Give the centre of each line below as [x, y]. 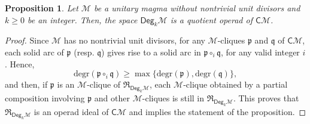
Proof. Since [27, 40]
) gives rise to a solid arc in [151, 52]
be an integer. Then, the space [82, 19]
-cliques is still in [173, 97]
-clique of [104, 84]
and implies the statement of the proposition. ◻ [218, 111]
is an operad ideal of [71, 111]
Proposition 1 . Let [42, 8]
